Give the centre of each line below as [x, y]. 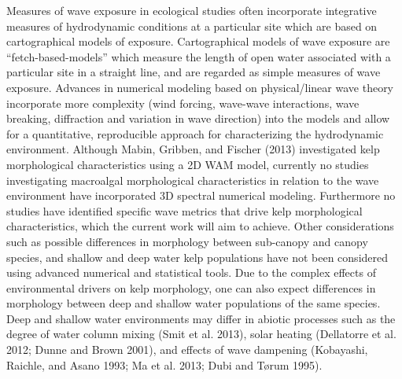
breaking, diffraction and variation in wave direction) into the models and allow [198, 118]
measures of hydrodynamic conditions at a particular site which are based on [192, 26]
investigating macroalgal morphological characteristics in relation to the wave [193, 180]
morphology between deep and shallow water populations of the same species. [194, 303]
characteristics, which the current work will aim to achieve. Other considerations [200, 226]
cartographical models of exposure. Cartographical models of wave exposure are [198, 41]
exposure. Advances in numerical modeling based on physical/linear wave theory [200, 87]
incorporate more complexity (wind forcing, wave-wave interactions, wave [183, 103]
